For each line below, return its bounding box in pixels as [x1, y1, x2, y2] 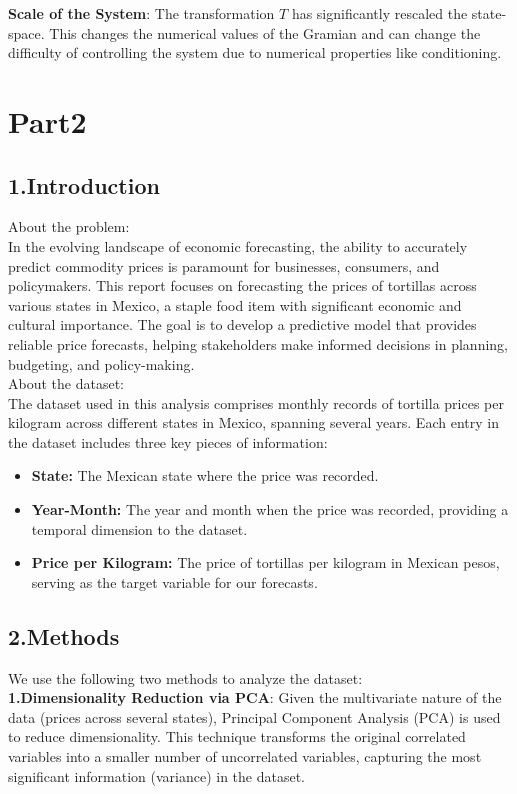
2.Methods [8, 620, 120, 651]
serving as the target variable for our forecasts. [31, 571, 318, 592]
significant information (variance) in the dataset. [8, 765, 305, 786]
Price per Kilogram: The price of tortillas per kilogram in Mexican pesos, [31, 552, 500, 573]
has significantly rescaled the [291, 3, 468, 23]
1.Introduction [8, 169, 160, 200]
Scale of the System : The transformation [8, 3, 275, 23]
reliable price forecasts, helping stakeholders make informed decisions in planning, [8, 333, 509, 354]
